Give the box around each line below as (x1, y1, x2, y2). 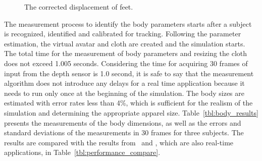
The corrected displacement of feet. (24, 2, 133, 12)
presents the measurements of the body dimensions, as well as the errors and (4, 117, 241, 128)
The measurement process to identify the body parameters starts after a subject (4, 18, 252, 29)
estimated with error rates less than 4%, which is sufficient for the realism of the (4, 97, 253, 108)
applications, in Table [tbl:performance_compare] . (4, 147, 161, 157)
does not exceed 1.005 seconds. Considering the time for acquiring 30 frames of (4, 58, 248, 68)
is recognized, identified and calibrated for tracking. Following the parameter (4, 28, 241, 39)
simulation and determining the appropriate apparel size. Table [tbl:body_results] (4, 107, 258, 118)
